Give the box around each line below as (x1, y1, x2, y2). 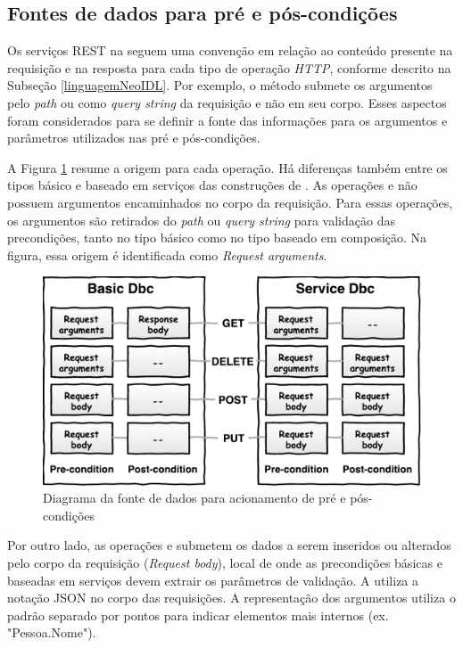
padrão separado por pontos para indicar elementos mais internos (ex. (7, 605, 389, 624)
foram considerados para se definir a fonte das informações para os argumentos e (7, 111, 448, 129)
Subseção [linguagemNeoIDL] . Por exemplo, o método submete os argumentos (7, 76, 433, 94)
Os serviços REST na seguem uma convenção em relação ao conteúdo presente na (7, 41, 453, 60)
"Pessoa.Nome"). (7, 623, 96, 642)
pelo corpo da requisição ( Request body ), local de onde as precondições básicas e (7, 554, 442, 572)
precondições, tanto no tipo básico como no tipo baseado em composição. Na (7, 228, 427, 247)
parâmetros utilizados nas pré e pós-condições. (7, 128, 260, 147)
